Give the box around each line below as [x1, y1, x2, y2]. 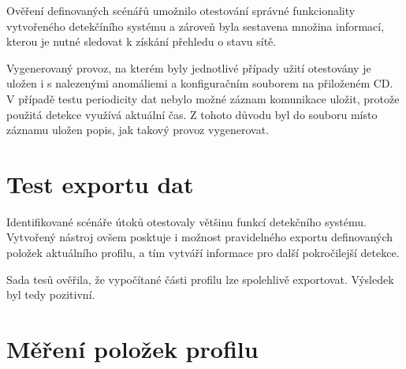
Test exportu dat [6, 167, 194, 199]
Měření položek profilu [6, 333, 259, 365]
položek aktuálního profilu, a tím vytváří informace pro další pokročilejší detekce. [6, 244, 400, 261]
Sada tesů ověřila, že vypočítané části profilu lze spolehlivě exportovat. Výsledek [6, 270, 394, 287]
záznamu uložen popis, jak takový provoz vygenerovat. [6, 121, 270, 138]
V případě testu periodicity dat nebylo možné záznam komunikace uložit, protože [6, 90, 400, 106]
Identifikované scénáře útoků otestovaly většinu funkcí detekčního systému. [6, 213, 367, 229]
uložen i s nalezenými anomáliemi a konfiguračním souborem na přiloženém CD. [6, 75, 393, 91]
